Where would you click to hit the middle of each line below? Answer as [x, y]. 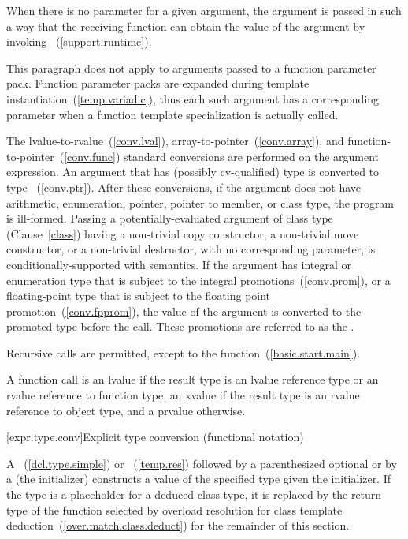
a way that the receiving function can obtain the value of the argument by [186, 26]
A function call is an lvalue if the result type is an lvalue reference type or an [193, 379]
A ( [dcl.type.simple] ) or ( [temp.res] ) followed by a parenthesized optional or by [202, 463]
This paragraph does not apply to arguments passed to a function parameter [191, 67]
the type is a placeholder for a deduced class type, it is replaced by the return [194, 494]
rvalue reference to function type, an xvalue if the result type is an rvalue [183, 395]
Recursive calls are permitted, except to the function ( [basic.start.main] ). [184, 352]
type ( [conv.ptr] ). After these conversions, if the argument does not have [184, 187]
